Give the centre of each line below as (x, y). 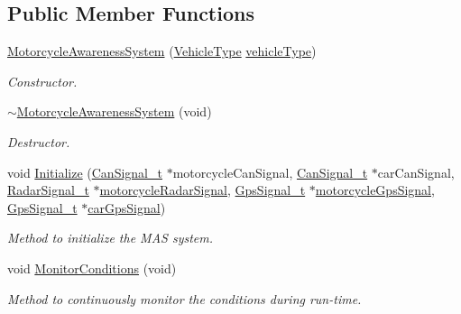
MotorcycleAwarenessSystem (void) (114, 111)
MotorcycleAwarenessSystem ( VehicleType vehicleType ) (162, 51)
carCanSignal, (416, 172)
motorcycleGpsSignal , (375, 190)
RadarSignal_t (48, 190)
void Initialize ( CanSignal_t (85, 172)
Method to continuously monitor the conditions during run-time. (184, 298)
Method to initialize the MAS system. (111, 238)
